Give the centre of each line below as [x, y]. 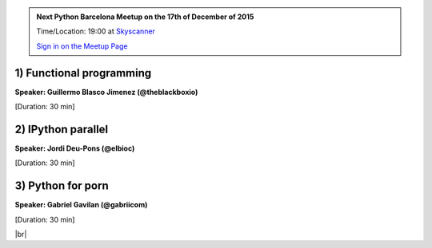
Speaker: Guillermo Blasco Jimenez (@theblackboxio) [106, 92]
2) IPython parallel [62, 129]
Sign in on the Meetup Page [82, 46]
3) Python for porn [62, 186]
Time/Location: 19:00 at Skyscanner [96, 31]
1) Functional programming [83, 73]
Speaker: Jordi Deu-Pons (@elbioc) [75, 148]
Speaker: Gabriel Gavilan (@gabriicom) [81, 205]
